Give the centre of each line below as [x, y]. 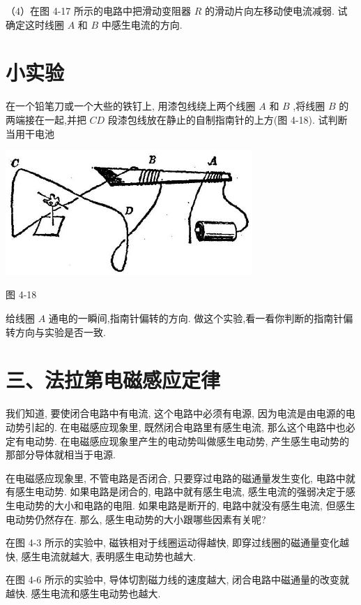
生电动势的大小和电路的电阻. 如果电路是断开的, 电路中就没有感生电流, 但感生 [180, 505]
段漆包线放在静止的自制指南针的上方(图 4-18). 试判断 [228, 119]
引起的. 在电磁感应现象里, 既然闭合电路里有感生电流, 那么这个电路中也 [185, 427]
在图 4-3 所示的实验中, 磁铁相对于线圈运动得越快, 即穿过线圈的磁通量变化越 [178, 542]
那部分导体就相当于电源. [61, 454]
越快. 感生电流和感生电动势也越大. [83, 593]
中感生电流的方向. [142, 24]
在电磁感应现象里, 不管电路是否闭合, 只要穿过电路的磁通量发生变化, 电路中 [176, 478]
